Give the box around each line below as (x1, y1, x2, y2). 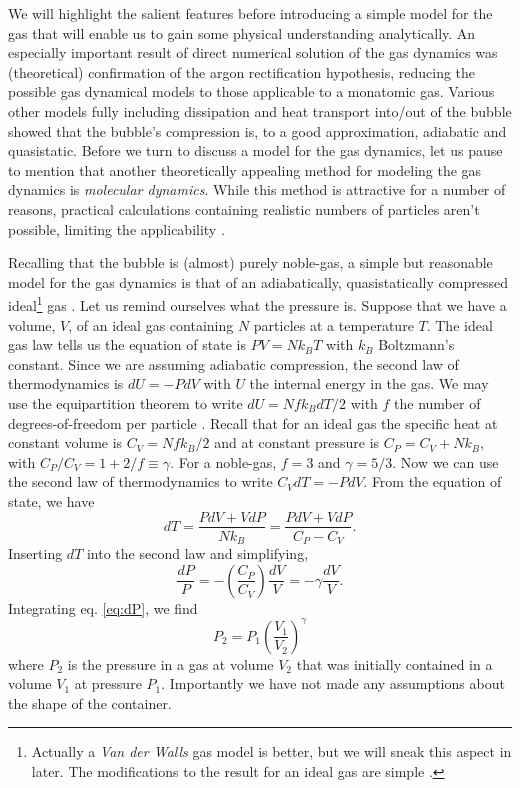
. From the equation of (363, 471, 502, 492)
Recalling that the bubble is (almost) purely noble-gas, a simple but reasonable (8, 252, 493, 273)
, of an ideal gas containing (68, 314, 234, 335)
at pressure (74, 673, 142, 694)
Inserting (8, 543, 63, 564)
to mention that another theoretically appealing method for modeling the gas (8, 159, 482, 180)
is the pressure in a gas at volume (67, 653, 274, 674)
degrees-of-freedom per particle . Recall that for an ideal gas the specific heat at (8, 412, 498, 433)
